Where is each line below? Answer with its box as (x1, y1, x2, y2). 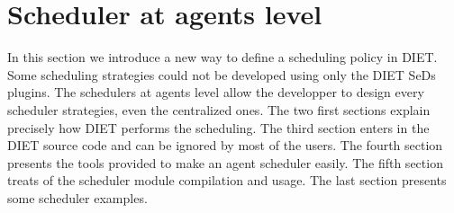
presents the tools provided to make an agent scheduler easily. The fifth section (7, 153, 443, 172)
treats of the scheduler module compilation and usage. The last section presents (7, 171, 447, 190)
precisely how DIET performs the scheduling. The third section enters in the (7, 118, 430, 137)
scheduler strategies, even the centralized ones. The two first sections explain (7, 100, 431, 119)
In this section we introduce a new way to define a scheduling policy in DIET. (7, 48, 438, 67)
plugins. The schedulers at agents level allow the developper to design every (7, 83, 424, 102)
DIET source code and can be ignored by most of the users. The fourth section (7, 136, 443, 155)
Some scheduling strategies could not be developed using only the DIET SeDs (7, 65, 436, 84)
